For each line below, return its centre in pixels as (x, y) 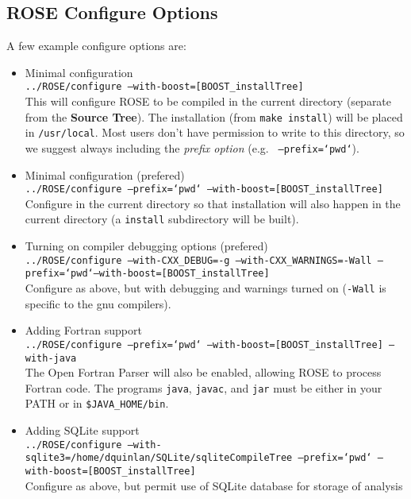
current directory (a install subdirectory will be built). (162, 219)
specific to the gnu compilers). (98, 303)
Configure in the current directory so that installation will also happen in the (213, 203)
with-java (51, 358)
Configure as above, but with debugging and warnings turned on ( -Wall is (205, 288)
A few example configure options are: (96, 46)
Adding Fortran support (83, 330)
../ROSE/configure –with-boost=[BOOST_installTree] (164, 87)
